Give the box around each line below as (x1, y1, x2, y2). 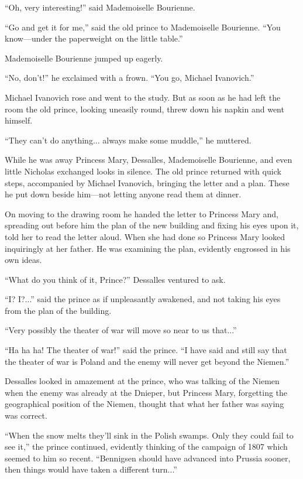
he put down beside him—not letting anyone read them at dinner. (5, 188, 242, 200)
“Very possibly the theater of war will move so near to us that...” (5, 324, 237, 336)
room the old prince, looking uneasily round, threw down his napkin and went (5, 102, 284, 115)
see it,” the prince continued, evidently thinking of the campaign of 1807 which (5, 440, 288, 453)
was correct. (5, 409, 47, 422)
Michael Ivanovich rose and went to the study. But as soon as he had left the (5, 91, 281, 103)
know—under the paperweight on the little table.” (5, 32, 183, 45)
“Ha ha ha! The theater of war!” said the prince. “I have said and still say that (5, 344, 287, 356)
